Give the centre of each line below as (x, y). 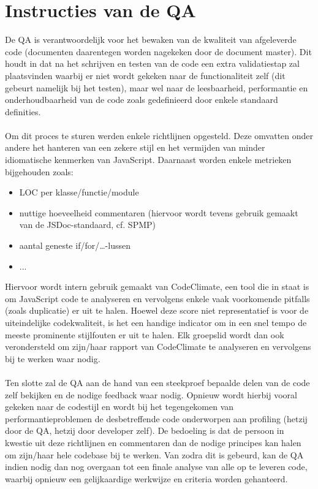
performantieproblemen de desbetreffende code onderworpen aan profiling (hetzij (156, 418)
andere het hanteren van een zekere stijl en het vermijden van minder (135, 147)
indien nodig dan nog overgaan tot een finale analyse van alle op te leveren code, (156, 467)
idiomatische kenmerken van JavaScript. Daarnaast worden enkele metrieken (148, 160)
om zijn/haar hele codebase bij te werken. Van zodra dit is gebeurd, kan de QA (154, 454)
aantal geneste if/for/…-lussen (75, 245)
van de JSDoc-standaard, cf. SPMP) (88, 225)
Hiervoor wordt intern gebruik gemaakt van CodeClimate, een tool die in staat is (157, 286)
